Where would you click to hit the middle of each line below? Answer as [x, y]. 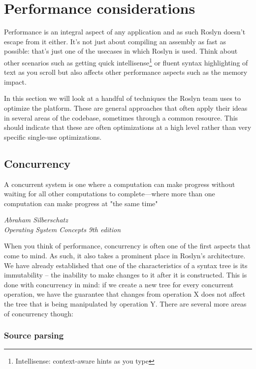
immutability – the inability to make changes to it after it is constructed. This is [126, 275]
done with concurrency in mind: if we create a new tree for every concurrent [119, 284]
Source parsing [34, 335]
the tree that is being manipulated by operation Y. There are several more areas [125, 304]
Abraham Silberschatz [36, 220]
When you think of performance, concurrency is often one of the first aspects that [128, 246]
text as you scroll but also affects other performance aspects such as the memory [126, 72]
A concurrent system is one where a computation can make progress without [120, 184]
